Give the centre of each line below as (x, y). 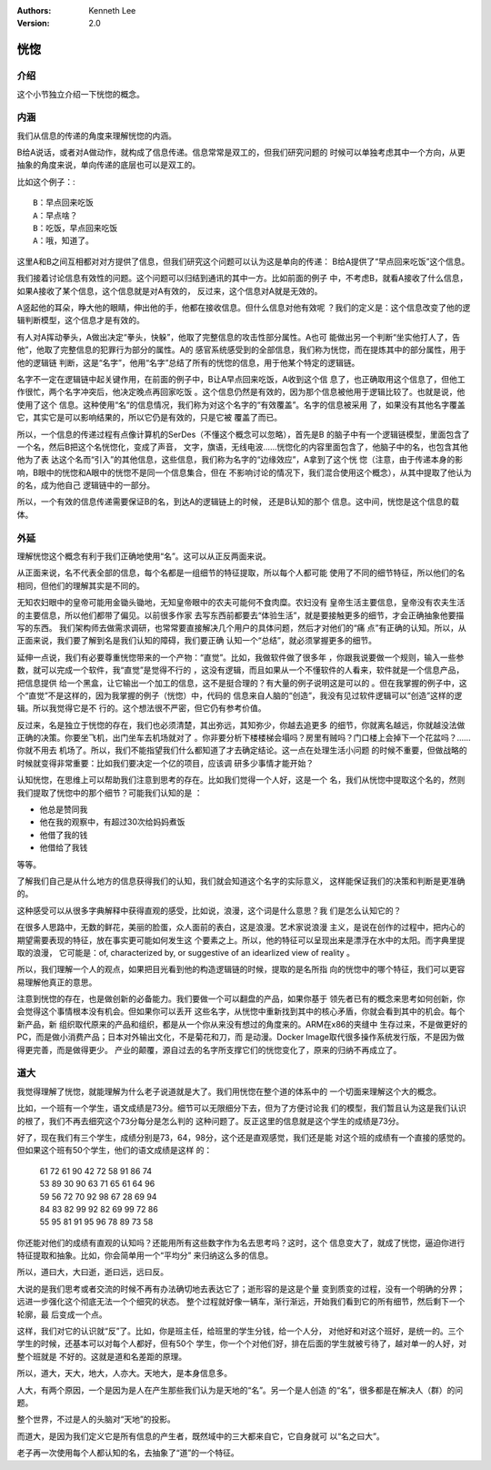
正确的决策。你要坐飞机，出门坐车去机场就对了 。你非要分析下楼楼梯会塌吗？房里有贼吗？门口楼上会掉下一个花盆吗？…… (244, 738)
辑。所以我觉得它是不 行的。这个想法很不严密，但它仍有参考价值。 (141, 708)
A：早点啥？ (55, 215)
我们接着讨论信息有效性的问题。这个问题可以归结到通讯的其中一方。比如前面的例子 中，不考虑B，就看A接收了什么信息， (242, 279)
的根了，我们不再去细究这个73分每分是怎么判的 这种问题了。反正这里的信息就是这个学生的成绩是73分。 (210, 1120)
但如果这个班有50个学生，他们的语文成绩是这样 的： (115, 1151)
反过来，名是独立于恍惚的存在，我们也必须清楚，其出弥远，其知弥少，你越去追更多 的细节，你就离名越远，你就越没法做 (241, 725)
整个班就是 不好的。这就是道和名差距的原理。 (101, 1356)
